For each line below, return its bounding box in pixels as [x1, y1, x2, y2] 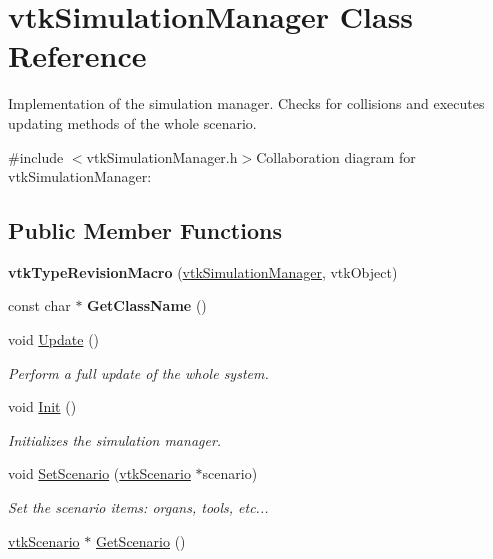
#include [8, 146, 64, 167]
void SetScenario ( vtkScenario [8, 463, 191, 484]
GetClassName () [87, 295, 207, 316]
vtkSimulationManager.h [86, 146, 238, 167]
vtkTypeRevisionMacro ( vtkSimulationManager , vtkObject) [8, 261, 398, 282]
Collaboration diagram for [256, 146, 416, 167]
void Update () [8, 329, 100, 350]
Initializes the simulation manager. [8, 429, 222, 450]
